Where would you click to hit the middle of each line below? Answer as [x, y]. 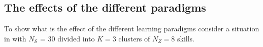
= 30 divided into [68, 38]
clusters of [134, 38]
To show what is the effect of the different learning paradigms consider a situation [132, 29]
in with [15, 38]
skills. [186, 38]
